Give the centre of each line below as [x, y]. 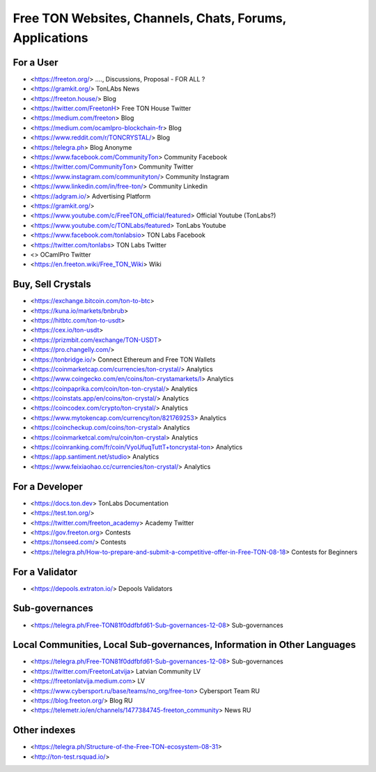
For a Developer [48, 487]
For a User [36, 62]
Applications [50, 38]
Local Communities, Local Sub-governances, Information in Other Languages [185, 645]
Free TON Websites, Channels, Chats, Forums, [150, 18]
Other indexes [44, 731]
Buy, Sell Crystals [52, 285]
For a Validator [45, 572]
